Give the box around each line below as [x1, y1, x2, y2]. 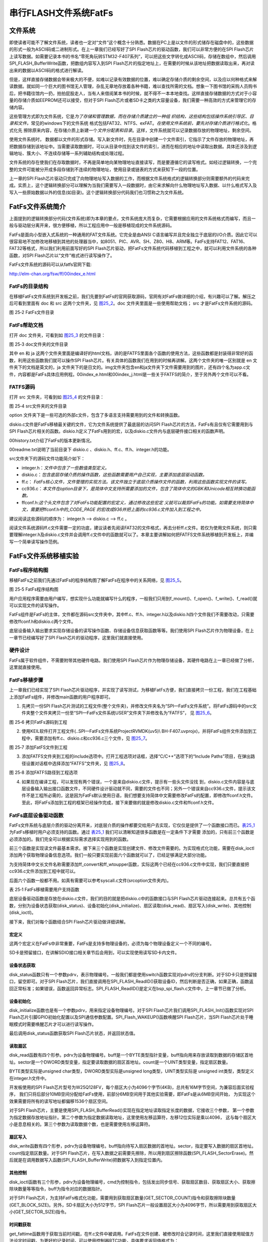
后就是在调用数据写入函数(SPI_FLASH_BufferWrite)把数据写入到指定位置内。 [9, 1157, 165, 1163]
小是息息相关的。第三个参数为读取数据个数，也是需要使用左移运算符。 [9, 1121, 153, 1127]
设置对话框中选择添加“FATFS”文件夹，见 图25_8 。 [25, 760, 128, 766]
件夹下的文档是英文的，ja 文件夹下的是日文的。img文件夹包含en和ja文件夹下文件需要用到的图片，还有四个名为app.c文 [9, 364, 251, 370]
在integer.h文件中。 [9, 1075, 49, 1081]
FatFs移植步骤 [9, 676, 44, 683]
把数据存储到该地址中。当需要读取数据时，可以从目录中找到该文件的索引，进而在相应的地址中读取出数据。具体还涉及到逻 [9, 143, 257, 149]
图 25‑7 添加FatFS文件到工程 [9, 744, 68, 750]
